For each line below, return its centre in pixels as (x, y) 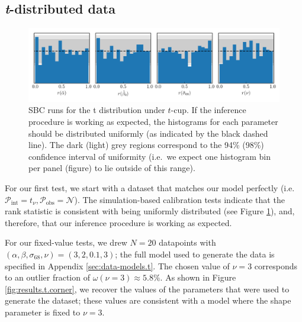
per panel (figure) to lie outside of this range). (112, 168)
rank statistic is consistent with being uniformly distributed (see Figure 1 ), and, (150, 211)
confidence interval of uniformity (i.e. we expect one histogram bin (150, 156)
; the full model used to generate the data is (195, 254)
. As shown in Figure (198, 277)
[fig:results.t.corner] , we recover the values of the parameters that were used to (147, 289)
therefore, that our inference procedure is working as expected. (118, 222)
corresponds (276, 265)
